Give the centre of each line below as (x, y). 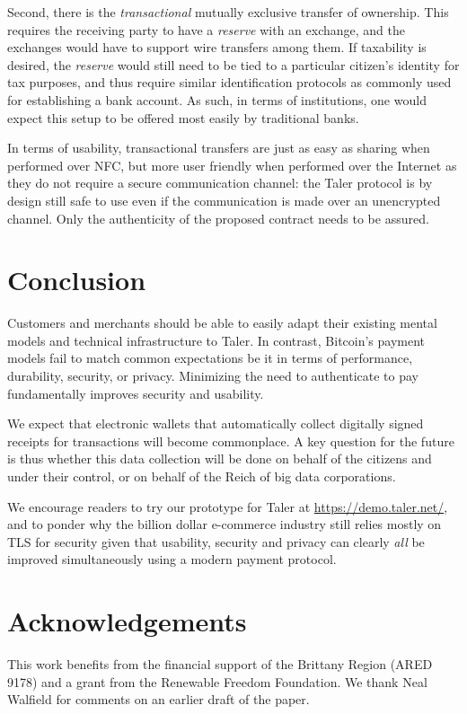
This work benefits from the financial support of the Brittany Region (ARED (220, 664)
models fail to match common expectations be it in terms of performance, (210, 358)
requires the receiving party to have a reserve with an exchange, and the (206, 29)
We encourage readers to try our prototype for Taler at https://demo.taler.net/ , (228, 506)
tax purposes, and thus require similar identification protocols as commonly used (229, 82)
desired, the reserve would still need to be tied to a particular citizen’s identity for (233, 64)
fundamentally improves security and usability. (136, 393)
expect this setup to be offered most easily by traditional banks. (183, 117)
